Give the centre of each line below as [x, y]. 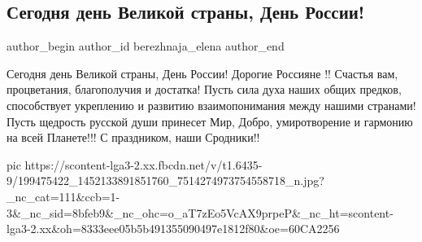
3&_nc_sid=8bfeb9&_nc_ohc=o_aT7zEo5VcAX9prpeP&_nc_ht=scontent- [200, 212]
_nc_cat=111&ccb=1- [63, 196]
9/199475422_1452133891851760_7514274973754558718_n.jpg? [165, 180]
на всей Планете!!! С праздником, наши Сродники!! [133, 137]
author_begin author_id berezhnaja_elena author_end [146, 46]
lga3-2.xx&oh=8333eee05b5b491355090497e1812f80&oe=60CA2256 [173, 229]
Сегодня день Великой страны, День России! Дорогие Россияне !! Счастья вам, [202, 73]
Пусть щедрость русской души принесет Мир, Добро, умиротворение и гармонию [210, 121]
